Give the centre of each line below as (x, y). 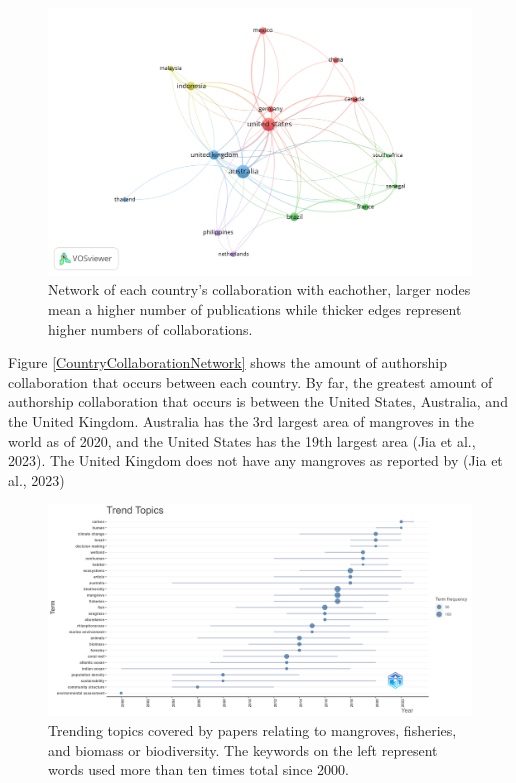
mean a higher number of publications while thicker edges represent (255, 309)
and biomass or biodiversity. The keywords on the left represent (243, 749)
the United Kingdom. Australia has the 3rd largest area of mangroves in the (241, 421)
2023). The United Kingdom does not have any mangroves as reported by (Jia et (255, 460)
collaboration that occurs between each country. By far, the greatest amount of (250, 381)
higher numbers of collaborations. (150, 328)
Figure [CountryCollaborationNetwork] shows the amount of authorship (227, 362)
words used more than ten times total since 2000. (198, 769)
